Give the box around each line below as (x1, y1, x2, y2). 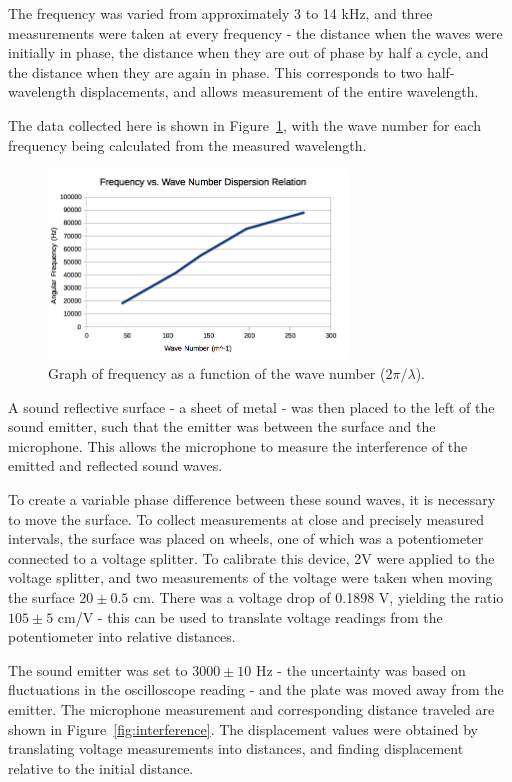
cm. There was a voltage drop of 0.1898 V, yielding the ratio (132, 586, 504, 607)
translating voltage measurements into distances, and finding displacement (8, 738, 464, 759)
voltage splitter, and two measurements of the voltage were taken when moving (8, 567, 493, 588)
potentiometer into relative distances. (8, 626, 236, 647)
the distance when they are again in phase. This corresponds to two (8, 61, 423, 82)
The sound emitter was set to (8, 659, 188, 680)
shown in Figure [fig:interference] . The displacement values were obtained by (8, 718, 478, 739)
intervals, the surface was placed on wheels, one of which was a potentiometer (8, 528, 484, 549)
